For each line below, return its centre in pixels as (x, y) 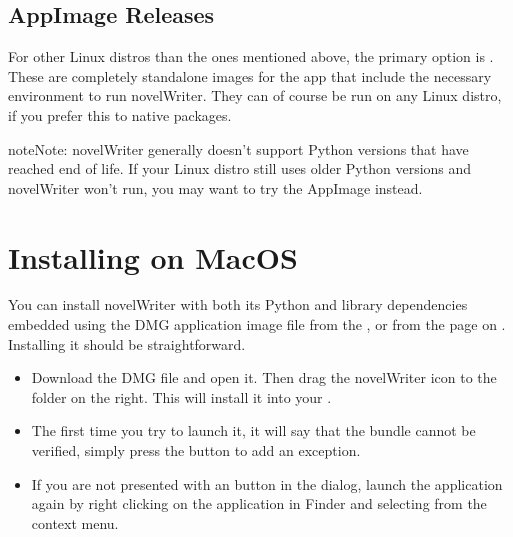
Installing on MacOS (153, 256)
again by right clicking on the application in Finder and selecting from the (259, 503)
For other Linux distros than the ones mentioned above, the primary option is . (251, 56)
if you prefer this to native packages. (120, 114)
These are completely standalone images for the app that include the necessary (250, 75)
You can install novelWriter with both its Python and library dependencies (238, 304)
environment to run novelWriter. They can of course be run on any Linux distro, (255, 95)
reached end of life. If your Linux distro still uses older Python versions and (240, 168)
